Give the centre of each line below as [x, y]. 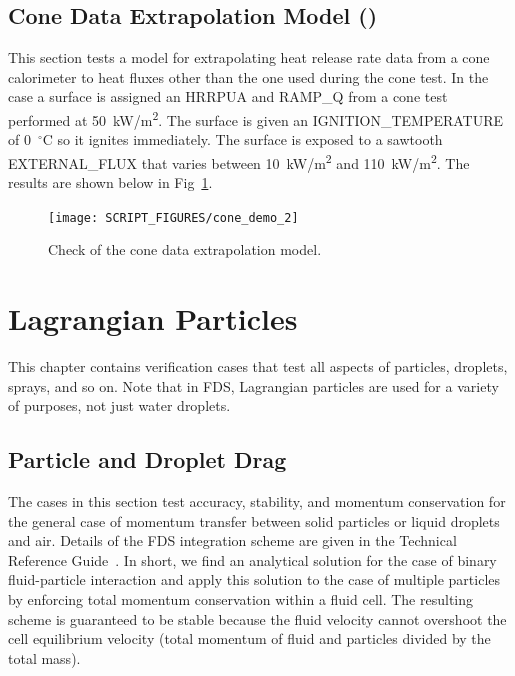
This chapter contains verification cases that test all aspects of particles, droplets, [258, 366]
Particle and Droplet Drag [147, 459]
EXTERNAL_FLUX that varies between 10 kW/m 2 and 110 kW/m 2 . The [239, 161]
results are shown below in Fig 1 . [110, 182]
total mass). [44, 657]
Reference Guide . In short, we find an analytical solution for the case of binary [252, 559]
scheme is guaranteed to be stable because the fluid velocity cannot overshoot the [257, 618]
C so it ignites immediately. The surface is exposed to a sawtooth [242, 139]
